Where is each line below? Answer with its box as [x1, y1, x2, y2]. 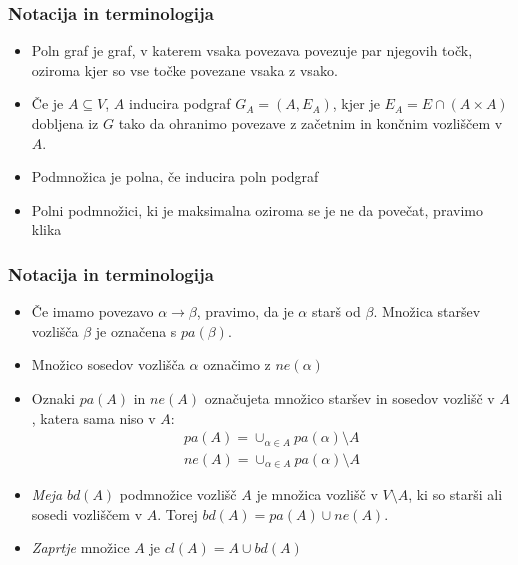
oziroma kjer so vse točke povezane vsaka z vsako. [31, 59, 338, 80]
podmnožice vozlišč [119, 484, 237, 505]
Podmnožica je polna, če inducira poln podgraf [31, 166, 319, 187]
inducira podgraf [129, 93, 231, 114]
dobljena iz [31, 113, 99, 133]
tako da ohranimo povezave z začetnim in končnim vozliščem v [118, 113, 503, 133]
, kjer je [332, 93, 380, 114]
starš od [311, 301, 361, 322]
